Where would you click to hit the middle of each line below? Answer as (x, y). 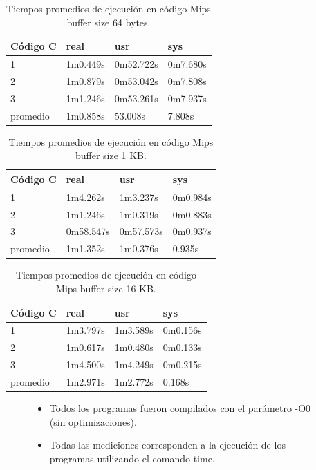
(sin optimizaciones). (93, 421)
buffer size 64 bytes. (109, 22)
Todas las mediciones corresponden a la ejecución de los (167, 445)
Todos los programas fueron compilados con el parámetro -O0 (180, 407)
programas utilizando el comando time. (132, 458)
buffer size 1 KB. (111, 155)
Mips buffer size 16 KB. (106, 288)
